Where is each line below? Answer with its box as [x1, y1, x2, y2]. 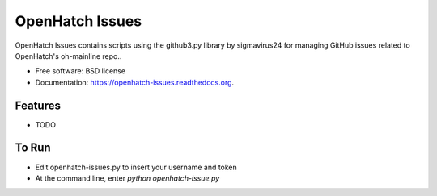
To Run [15, 141, 52, 155]
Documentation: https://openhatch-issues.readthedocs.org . [35, 77, 235, 87]
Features [15, 98, 61, 112]
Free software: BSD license [35, 66, 125, 76]
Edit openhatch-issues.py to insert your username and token [35, 162, 238, 172]
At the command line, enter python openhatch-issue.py [35, 173, 220, 183]
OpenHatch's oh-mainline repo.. [15, 51, 122, 60]
